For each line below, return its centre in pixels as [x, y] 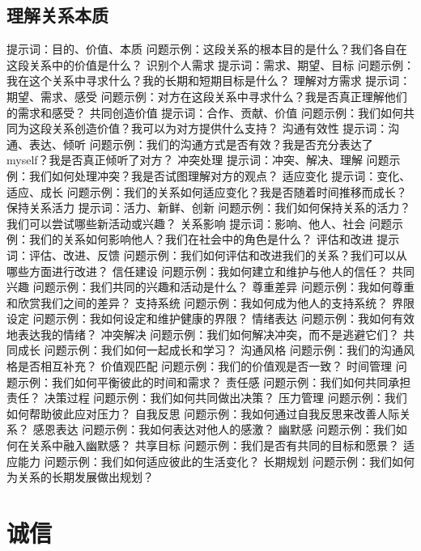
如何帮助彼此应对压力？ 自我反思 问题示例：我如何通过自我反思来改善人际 [203, 413]
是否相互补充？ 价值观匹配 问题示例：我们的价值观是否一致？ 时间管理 [204, 366]
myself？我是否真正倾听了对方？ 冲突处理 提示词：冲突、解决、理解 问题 [198, 160]
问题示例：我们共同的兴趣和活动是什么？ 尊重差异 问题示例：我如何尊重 [223, 287]
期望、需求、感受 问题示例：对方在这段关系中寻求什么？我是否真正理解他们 [207, 96]
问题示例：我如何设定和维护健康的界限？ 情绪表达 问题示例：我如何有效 [223, 318]
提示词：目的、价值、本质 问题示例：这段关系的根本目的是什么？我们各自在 [207, 49]
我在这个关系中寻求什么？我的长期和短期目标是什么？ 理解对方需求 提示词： [209, 81]
